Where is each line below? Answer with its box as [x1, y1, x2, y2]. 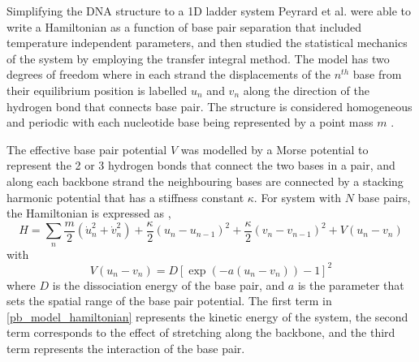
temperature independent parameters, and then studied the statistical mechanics [6, 34, 408, 51]
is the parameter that [297, 276, 404, 293]
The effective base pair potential [6, 140, 167, 157]
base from [352, 66, 402, 83]
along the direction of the [243, 81, 369, 98]
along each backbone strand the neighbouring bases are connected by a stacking [6, 172, 404, 189]
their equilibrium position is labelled [6, 81, 188, 98]
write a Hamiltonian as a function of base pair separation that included [6, 18, 362, 35]
